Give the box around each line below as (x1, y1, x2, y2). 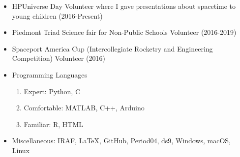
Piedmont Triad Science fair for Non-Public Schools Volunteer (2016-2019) (12, 27, 237, 37)
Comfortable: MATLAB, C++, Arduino (24, 103, 145, 113)
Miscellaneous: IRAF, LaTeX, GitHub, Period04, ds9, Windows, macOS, (12, 135, 231, 146)
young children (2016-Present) (12, 10, 103, 21)
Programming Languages (12, 69, 88, 79)
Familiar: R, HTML (24, 119, 84, 129)
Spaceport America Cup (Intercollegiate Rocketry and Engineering (12, 43, 213, 53)
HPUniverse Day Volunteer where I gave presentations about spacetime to (12, 1, 236, 11)
